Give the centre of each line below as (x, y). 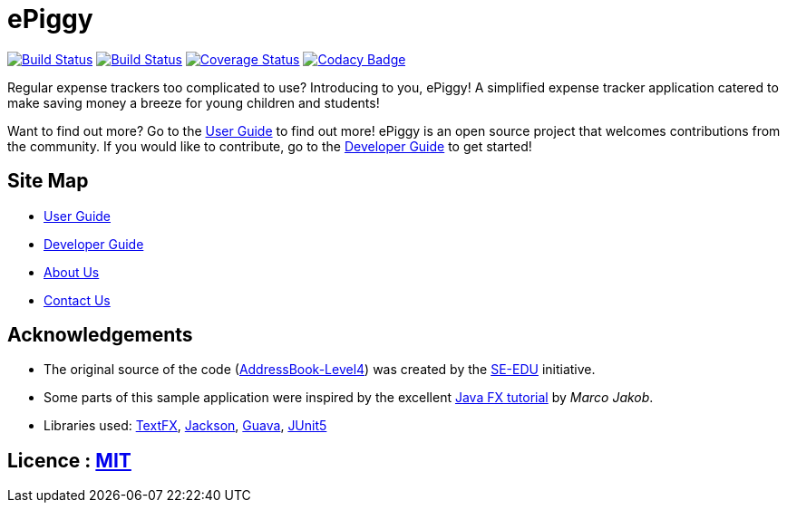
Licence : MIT (69, 460)
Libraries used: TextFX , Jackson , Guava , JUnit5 (185, 426)
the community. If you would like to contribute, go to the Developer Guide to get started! (270, 146)
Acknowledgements (100, 335)
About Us (72, 272)
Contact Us (77, 300)
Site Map (48, 181)
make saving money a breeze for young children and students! (194, 102)
